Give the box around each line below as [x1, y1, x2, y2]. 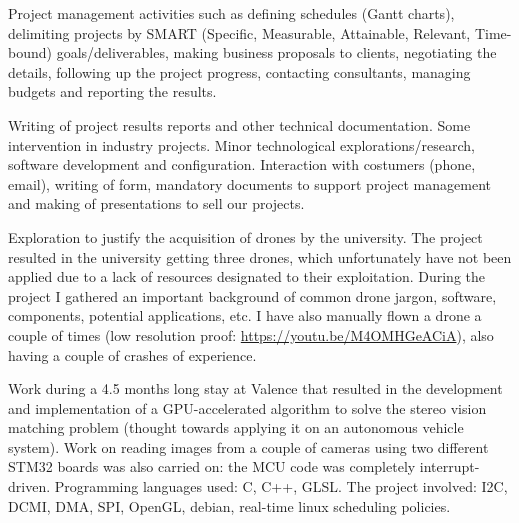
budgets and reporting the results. [8, 81, 217, 102]
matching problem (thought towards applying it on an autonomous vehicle [8, 417, 464, 438]
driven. [8, 476, 51, 497]
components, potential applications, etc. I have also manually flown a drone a [8, 305, 482, 326]
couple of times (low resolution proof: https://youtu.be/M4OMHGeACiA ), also [8, 324, 494, 345]
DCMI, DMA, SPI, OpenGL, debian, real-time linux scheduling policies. [8, 495, 451, 516]
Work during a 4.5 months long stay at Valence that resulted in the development [8, 378, 503, 399]
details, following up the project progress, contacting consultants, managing [8, 61, 471, 82]
